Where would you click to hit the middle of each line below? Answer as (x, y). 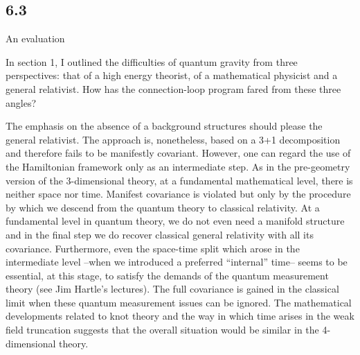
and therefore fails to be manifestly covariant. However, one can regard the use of (178, 153)
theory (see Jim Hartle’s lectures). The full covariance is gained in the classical (172, 289)
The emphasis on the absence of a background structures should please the (164, 126)
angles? (21, 102)
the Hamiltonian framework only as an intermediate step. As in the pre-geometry (178, 166)
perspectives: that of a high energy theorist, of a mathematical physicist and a (172, 75)
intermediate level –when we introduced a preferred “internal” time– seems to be (177, 262)
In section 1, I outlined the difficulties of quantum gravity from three (152, 61)
